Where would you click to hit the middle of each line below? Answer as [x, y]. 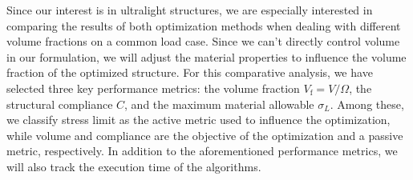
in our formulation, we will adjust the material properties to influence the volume [206, 56]
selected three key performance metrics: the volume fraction [153, 88]
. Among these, [367, 104]
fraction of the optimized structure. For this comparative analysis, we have [190, 72]
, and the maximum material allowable [219, 104]
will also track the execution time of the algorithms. [134, 166]
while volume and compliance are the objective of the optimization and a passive [205, 135]
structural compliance [60, 104]
